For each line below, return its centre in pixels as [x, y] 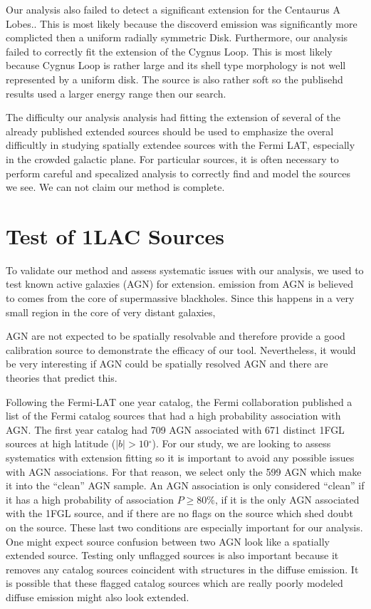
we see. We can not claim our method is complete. [115, 187]
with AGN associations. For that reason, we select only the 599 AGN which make [184, 471]
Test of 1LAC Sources [115, 235]
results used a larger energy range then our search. [116, 93]
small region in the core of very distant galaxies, [111, 312]
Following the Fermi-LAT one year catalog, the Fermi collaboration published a [179, 401]
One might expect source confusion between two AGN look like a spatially [168, 541]
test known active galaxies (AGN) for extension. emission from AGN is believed [179, 284]
